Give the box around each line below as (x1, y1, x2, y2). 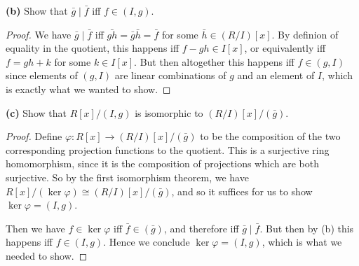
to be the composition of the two (200, 129, 341, 143)
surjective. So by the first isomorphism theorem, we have (6, 169, 249, 184)
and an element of (237, 68, 315, 83)
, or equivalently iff (244, 41, 326, 55)
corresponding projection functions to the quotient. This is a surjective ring (6, 142, 330, 157)
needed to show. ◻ (6, 248, 88, 262)
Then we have (6, 220, 65, 235)
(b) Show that (6, 3, 68, 17)
